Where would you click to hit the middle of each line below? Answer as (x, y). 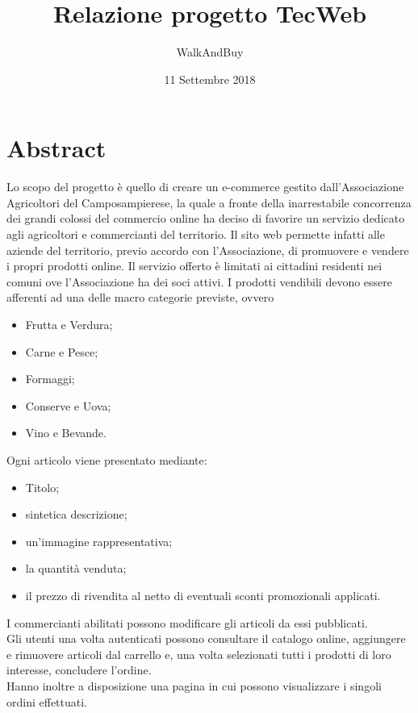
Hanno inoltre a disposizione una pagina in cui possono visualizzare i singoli (194, 685)
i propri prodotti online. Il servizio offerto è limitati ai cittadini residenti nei (194, 266)
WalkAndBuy (210, 52)
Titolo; (42, 487)
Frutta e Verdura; (69, 324)
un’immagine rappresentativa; (99, 541)
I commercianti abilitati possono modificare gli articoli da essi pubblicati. (187, 622)
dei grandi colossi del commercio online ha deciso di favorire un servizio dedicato (206, 218)
